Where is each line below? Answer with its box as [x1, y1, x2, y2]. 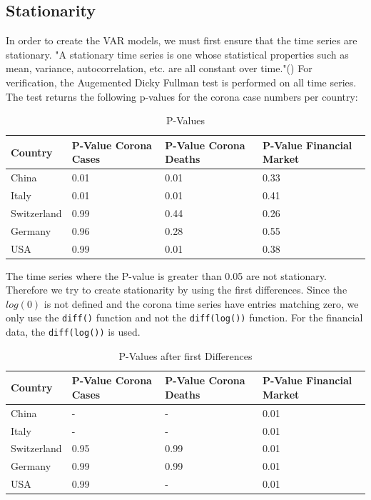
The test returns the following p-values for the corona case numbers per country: [6, 89, 358, 104]
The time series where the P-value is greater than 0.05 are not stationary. [6, 268, 327, 283]
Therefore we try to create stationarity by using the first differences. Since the [6, 282, 347, 297]
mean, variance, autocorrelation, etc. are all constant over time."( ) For [6, 61, 312, 76]
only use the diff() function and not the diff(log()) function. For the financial [6, 310, 363, 325]
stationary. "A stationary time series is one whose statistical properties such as [6, 46, 349, 61]
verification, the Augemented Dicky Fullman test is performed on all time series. [6, 74, 357, 89]
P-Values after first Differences [118, 348, 253, 363]
